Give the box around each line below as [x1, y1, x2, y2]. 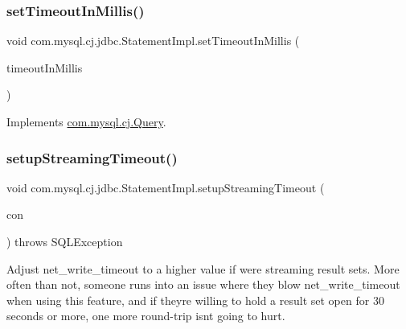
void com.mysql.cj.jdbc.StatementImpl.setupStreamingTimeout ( [6, 179, 325, 195]
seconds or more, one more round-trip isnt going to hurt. [6, 307, 285, 324]
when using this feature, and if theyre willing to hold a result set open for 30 [6, 291, 384, 308]
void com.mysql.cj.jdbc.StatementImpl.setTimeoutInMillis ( [6, 32, 300, 49]
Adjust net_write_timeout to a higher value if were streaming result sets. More [6, 260, 400, 277]
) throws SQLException [6, 233, 123, 249]
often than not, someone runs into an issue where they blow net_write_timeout [6, 276, 400, 293]
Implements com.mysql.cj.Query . [6, 113, 166, 130]
